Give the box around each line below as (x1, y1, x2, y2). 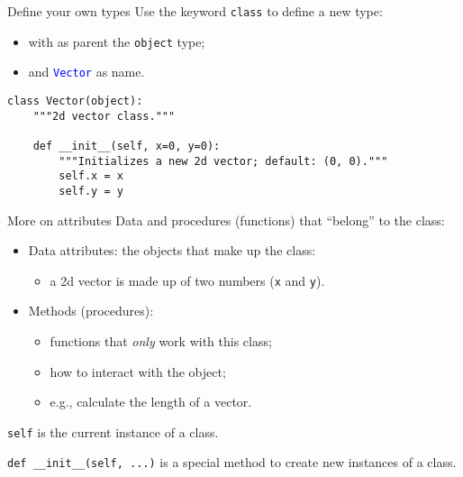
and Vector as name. (28, 62, 145, 81)
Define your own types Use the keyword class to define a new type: (7, 2, 383, 20)
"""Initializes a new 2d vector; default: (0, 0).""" (59, 154, 388, 168)
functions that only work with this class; (50, 332, 272, 350)
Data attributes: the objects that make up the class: (28, 241, 316, 260)
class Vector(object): (7, 94, 143, 107)
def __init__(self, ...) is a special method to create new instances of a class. (7, 453, 457, 472)
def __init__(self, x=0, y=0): (32, 139, 221, 152)
